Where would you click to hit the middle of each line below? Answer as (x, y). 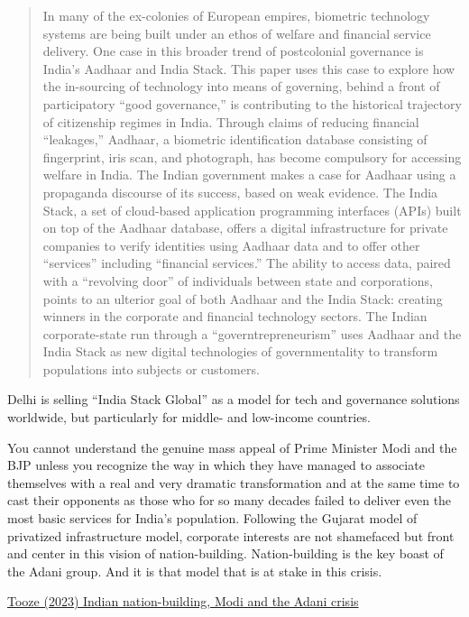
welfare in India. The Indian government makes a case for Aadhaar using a (249, 175)
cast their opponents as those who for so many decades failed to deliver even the (230, 500)
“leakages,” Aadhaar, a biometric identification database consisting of (235, 139)
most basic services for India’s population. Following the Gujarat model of (212, 518)
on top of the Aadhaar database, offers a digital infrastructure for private (245, 228)
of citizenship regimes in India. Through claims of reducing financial (231, 121)
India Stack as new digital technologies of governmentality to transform (240, 351)
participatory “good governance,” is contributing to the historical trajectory (252, 103)
